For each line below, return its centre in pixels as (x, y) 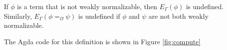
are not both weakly (178, 16)
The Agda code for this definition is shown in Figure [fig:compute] (102, 41)
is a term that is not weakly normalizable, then (87, 6)
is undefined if (99, 16)
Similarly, (18, 16)
